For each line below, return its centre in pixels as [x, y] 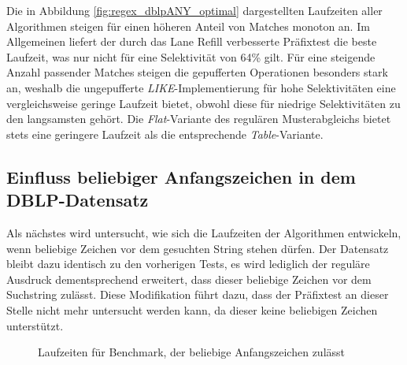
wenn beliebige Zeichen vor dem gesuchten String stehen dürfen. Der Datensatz [198, 248]
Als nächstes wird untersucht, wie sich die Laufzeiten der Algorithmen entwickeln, [204, 232]
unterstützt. [35, 325]
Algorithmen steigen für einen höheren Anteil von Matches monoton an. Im [188, 26]
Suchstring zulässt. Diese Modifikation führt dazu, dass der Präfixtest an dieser [198, 294]
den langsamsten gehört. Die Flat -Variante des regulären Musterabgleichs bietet [199, 119]
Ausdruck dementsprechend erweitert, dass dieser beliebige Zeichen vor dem [189, 279]
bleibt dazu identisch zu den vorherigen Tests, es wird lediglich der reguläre [188, 264]
